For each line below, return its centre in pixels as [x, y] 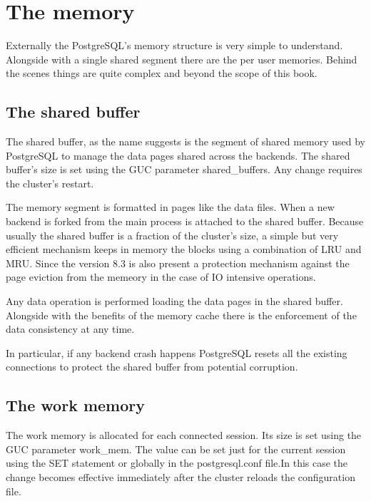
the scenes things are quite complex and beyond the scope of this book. [162, 73]
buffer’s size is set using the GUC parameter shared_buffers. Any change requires [184, 169]
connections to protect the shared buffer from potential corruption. [152, 367]
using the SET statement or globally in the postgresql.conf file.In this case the [177, 463]
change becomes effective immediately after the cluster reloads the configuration [181, 477]
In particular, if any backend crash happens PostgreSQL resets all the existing [177, 352]
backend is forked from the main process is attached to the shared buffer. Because [185, 221]
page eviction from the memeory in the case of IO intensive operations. [161, 277]
